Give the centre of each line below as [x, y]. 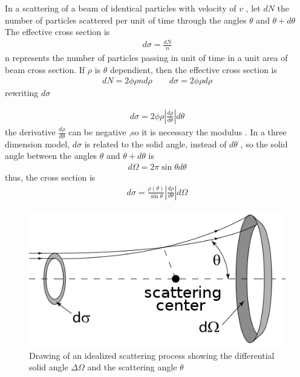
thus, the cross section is [50, 177]
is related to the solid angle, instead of [155, 143]
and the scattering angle [132, 367]
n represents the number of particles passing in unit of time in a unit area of [146, 58]
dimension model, [37, 143]
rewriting [22, 93]
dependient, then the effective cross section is [193, 69]
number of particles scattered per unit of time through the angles [126, 20]
